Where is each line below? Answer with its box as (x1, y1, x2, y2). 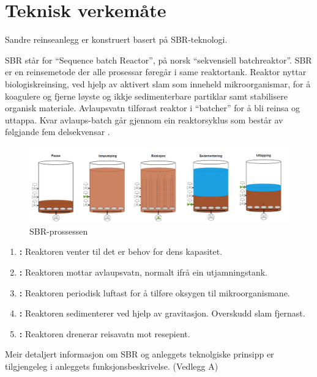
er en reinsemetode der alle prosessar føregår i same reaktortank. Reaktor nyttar (5, 65, 307, 78)
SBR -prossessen (29, 224, 88, 237)
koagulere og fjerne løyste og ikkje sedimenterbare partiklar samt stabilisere (5, 89, 288, 102)
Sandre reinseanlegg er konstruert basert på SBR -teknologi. (5, 33, 228, 46)
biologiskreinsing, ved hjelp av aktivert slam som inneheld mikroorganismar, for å (5, 77, 311, 90)
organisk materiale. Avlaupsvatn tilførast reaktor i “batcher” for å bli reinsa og (5, 101, 300, 114)
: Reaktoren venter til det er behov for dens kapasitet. (19, 245, 223, 258)
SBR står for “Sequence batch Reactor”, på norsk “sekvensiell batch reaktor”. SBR (5, 53, 312, 66)
